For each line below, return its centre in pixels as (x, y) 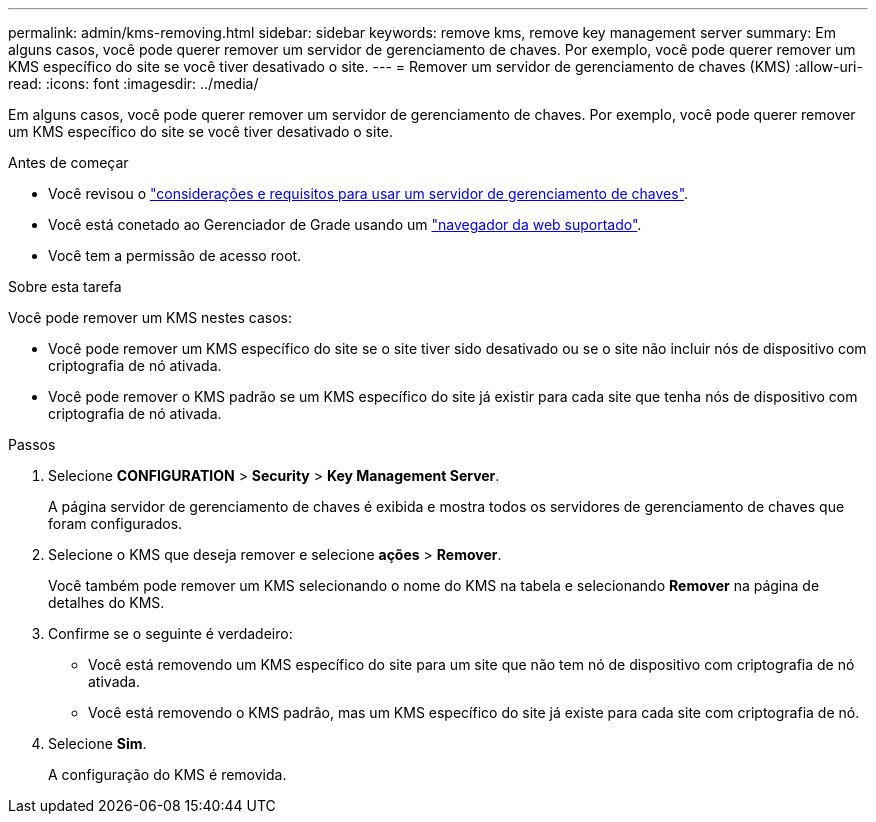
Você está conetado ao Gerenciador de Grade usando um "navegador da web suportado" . (345, 224)
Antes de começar (68, 162)
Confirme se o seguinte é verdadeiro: (170, 633)
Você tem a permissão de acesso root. (175, 255)
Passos (32, 444)
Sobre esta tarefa (65, 286)
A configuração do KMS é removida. (167, 774)
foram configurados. (115, 523)
